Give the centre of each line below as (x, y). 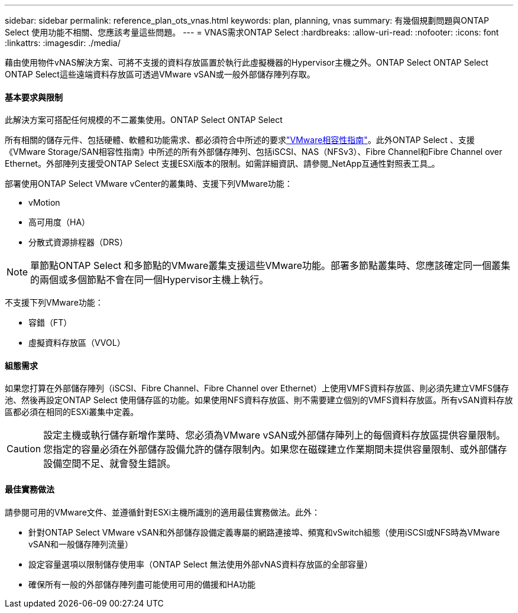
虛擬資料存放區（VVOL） (77, 343)
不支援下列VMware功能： (54, 303)
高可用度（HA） (59, 222)
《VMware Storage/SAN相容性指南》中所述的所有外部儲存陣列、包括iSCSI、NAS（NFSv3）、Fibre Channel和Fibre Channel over (254, 152)
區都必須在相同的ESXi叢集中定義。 (72, 412)
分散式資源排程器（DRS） (78, 242)
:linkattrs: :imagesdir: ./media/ (63, 43)
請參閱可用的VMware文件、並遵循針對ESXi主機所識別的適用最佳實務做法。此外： (163, 512)
